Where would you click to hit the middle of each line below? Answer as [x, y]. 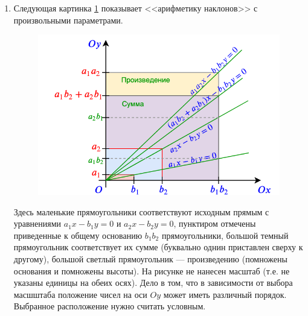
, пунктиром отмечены [215, 223]
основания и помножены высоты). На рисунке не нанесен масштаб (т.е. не [152, 270]
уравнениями [37, 223]
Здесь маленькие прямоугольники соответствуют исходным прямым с [141, 211]
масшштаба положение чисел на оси [80, 294]
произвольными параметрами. [68, 20]
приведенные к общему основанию [78, 235]
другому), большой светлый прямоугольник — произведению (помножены [150, 258]
